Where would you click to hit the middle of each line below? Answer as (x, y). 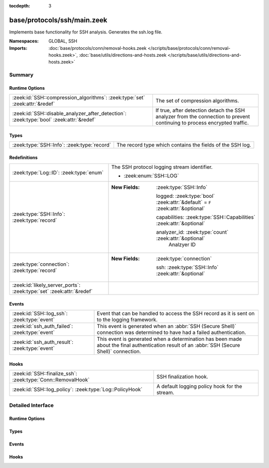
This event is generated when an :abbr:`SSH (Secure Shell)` (167, 326)
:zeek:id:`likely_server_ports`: (46, 285)
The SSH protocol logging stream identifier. (162, 167)
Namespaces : (24, 41)
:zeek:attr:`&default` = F (184, 202)
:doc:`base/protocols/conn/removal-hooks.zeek (98, 48)
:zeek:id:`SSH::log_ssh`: (40, 313)
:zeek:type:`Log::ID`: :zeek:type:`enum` (58, 173)
